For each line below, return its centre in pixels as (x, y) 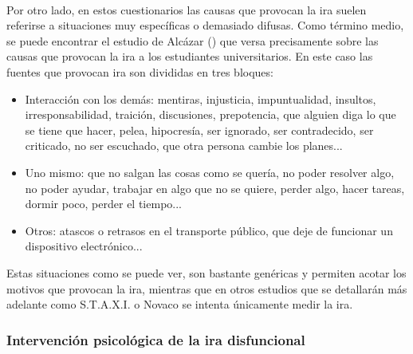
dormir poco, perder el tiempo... (103, 204)
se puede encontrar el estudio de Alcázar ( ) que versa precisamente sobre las (193, 40)
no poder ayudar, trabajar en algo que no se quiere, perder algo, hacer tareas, (215, 188)
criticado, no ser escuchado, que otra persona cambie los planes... (184, 146)
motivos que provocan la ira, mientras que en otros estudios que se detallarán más (207, 288)
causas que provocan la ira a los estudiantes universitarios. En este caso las (190, 56)
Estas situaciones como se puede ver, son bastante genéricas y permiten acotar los (206, 272)
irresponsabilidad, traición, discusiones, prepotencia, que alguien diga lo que (210, 114)
